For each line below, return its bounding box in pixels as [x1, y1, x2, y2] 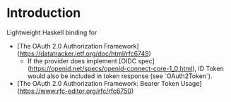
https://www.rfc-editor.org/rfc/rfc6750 [19, 87, 132, 95]
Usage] [180, 79, 202, 87]
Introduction [6, 5, 81, 21]
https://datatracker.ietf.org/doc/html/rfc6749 [19, 49, 149, 58]
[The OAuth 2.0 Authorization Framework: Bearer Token [16, 79, 179, 87]
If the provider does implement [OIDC [27, 56, 137, 65]
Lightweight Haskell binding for [6, 28, 97, 37]
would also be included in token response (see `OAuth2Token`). [27, 72, 213, 80]
